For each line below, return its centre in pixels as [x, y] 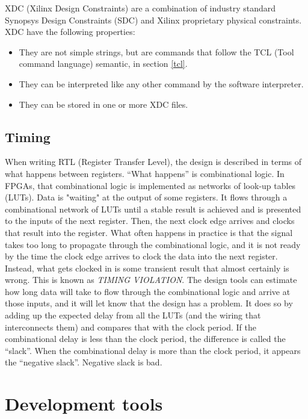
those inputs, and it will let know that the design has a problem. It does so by [149, 303]
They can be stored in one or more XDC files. [103, 104]
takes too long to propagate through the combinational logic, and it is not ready [153, 244]
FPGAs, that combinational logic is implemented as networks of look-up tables [150, 185]
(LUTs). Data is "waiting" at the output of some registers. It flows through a [146, 197]
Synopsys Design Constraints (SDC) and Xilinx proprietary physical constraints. [153, 20]
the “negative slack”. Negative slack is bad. [84, 362]
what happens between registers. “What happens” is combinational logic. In [145, 173]
